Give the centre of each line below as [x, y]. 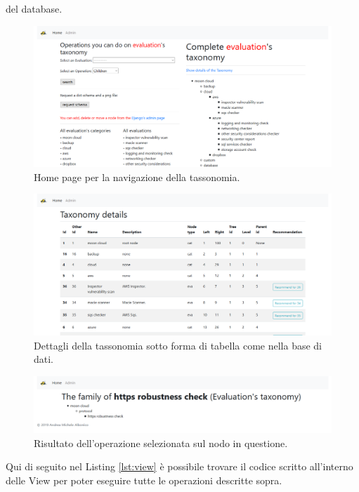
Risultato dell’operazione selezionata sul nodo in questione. [161, 443]
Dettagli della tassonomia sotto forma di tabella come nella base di [178, 345]
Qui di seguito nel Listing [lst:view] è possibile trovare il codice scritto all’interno [179, 466]
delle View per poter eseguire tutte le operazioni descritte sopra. [144, 480]
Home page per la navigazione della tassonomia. [137, 177]
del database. [34, 8]
